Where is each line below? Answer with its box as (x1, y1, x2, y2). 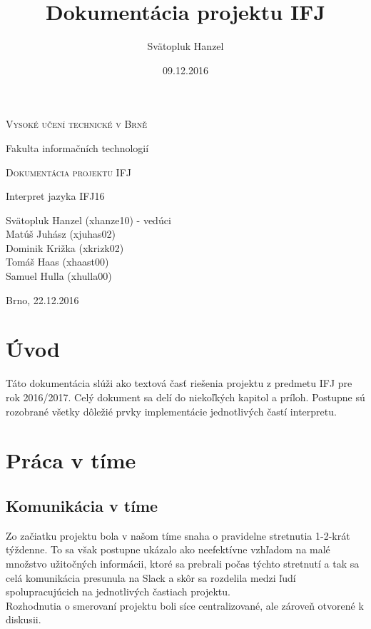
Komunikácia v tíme (6, 494, 158, 516)
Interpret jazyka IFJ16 (6, 188, 105, 203)
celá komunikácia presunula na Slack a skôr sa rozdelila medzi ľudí (6, 570, 296, 585)
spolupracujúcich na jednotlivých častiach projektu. (6, 584, 230, 599)
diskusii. (6, 612, 41, 627)
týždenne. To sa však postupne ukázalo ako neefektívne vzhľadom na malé (6, 542, 330, 557)
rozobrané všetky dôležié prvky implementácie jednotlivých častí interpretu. (6, 403, 337, 418)
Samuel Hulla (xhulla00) (6, 268, 112, 283)
